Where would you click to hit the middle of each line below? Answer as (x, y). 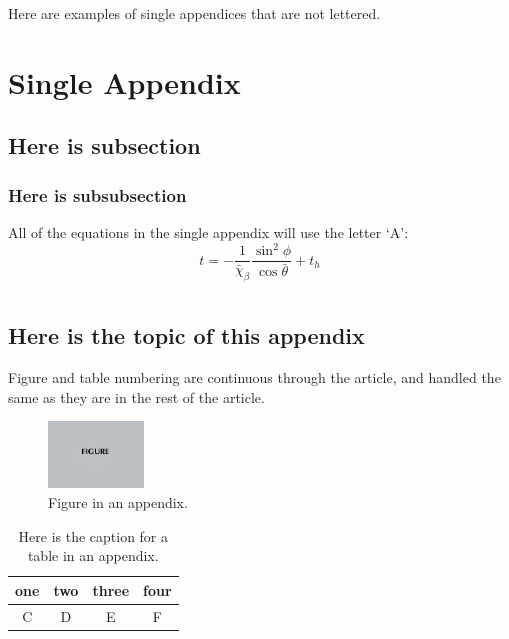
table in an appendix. (93, 555)
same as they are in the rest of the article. (136, 396)
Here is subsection (104, 145)
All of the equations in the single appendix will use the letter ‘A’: (208, 231)
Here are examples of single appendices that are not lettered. (194, 13)
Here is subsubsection (97, 194)
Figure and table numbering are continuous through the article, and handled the (254, 376)
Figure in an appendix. (118, 501)
